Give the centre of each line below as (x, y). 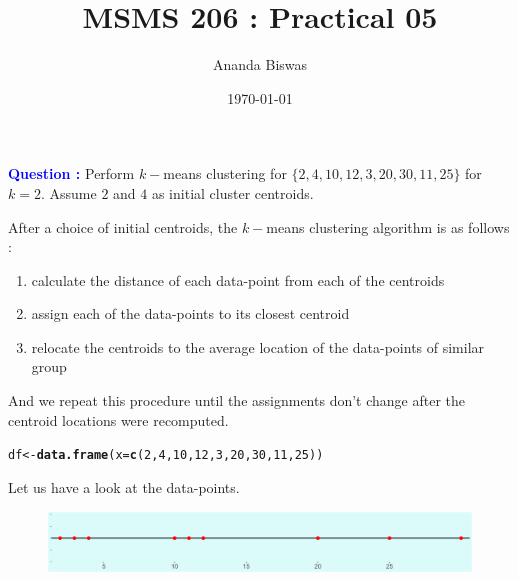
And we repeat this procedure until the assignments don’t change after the (237, 400)
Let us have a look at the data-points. (124, 486)
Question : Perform (71, 173)
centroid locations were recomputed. (118, 419)
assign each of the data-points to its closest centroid (190, 313)
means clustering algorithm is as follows (388, 226)
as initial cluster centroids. (232, 192)
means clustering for (225, 173)
